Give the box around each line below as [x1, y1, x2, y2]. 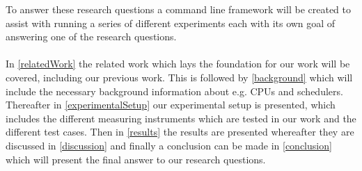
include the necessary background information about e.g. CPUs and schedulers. [6, 83, 343, 98]
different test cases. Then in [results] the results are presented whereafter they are [6, 124, 354, 139]
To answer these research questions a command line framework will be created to [6, 2, 351, 16]
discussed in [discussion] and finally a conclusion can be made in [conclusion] [6, 138, 332, 152]
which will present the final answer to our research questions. [6, 152, 266, 166]
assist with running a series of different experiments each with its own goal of [6, 15, 336, 30]
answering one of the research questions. [6, 29, 177, 44]
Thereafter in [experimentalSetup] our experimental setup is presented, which [6, 97, 336, 112]
